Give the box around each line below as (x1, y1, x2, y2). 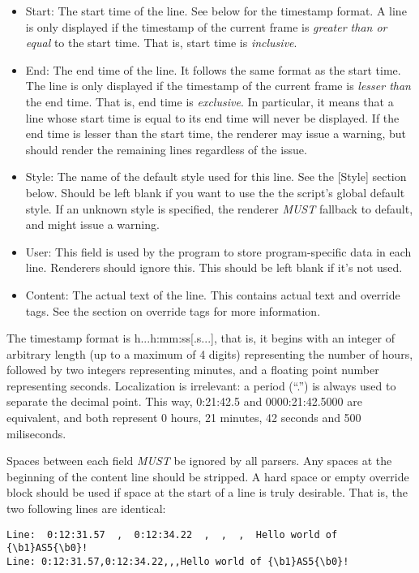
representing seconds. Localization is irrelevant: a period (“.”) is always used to (6, 377, 396, 394)
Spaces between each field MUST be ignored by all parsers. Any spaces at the (6, 452, 392, 469)
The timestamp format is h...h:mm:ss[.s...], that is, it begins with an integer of (6, 330, 395, 347)
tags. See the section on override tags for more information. (25, 302, 321, 319)
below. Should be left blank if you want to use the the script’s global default (25, 183, 405, 200)
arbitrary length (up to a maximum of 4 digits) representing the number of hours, (6, 345, 413, 362)
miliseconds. (6, 424, 66, 442)
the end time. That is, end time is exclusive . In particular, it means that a (25, 93, 394, 110)
